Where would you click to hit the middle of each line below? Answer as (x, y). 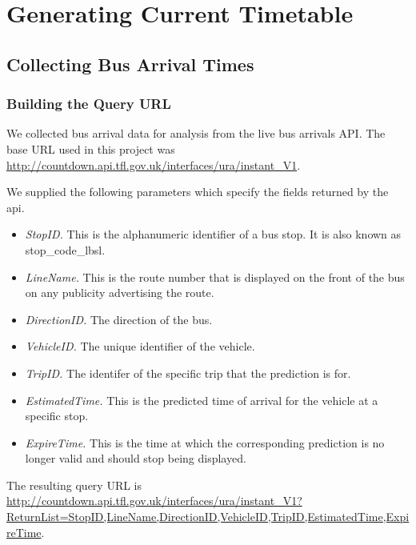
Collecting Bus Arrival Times (130, 64)
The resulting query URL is (74, 485)
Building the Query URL (89, 104)
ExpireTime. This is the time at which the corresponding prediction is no (205, 442)
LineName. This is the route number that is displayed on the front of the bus (215, 277)
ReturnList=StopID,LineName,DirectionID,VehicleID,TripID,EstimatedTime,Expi (208, 517)
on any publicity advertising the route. (120, 293)
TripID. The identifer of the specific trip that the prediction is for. (188, 373)
